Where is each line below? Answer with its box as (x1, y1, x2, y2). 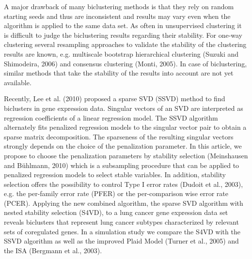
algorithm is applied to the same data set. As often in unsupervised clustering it (4, 20, 242, 30)
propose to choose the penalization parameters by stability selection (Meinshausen (4, 150, 248, 160)
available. (4, 77, 31, 87)
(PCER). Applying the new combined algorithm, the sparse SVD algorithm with (4, 198, 243, 208)
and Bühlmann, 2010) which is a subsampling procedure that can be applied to (4, 160, 239, 170)
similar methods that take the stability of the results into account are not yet (4, 68, 234, 78)
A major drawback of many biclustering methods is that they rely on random (4, 1, 234, 11)
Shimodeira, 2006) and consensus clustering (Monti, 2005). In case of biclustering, (4, 58, 247, 68)
